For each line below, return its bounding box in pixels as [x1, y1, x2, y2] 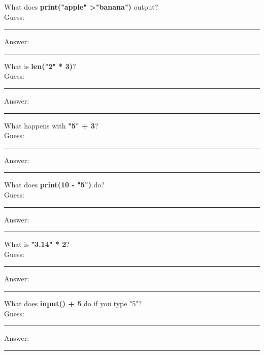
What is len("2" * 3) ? [4, 60, 76, 71]
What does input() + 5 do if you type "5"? [4, 298, 142, 308]
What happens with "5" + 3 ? [4, 120, 98, 131]
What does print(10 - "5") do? [4, 179, 105, 190]
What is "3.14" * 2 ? [4, 239, 70, 249]
